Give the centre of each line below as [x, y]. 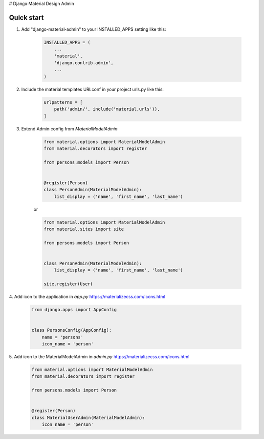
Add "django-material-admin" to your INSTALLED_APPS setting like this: [94, 29]
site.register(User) [68, 284]
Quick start [26, 17]
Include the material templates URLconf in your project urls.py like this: [92, 89]
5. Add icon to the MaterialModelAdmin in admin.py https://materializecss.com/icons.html [99, 357]
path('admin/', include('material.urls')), [107, 109]
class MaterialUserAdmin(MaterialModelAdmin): [88, 417]
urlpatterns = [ [63, 102]
